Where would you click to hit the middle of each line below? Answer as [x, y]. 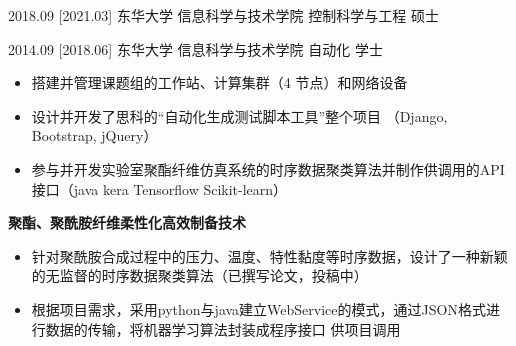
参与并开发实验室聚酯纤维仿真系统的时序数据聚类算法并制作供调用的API [268, 168]
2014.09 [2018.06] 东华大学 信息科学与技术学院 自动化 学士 [195, 48]
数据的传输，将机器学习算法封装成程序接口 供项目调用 [223, 328]
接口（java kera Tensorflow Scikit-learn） [159, 188]
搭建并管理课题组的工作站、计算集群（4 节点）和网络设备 [219, 82]
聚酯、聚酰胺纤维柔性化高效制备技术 [127, 222]
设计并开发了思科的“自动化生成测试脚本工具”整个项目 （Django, [239, 115]
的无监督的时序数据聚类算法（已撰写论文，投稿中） [199, 275]
